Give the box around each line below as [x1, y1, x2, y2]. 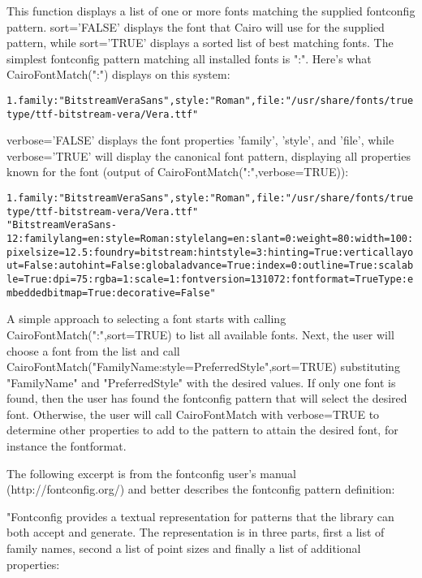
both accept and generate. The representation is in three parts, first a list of [6, 524, 385, 541]
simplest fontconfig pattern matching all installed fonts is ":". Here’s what [6, 50, 372, 67]
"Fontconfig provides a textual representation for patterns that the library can [6, 507, 394, 524]
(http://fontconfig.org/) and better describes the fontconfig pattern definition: [6, 481, 395, 498]
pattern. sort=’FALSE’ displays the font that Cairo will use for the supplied [6, 18, 385, 35]
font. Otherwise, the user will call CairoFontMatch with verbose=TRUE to [6, 405, 380, 422]
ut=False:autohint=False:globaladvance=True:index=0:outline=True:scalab [6, 260, 414, 272]
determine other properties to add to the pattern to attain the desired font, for [6, 421, 398, 438]
